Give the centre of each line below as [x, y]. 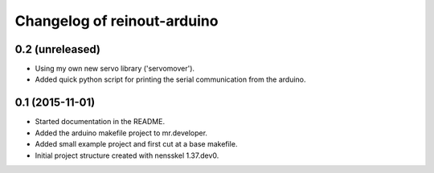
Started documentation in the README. [100, 122]
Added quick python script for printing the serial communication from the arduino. [170, 79]
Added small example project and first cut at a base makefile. [136, 144]
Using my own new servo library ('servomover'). [115, 69]
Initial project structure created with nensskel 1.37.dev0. [127, 155]
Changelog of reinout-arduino [117, 21]
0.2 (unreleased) [57, 49]
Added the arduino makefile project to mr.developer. [121, 133]
